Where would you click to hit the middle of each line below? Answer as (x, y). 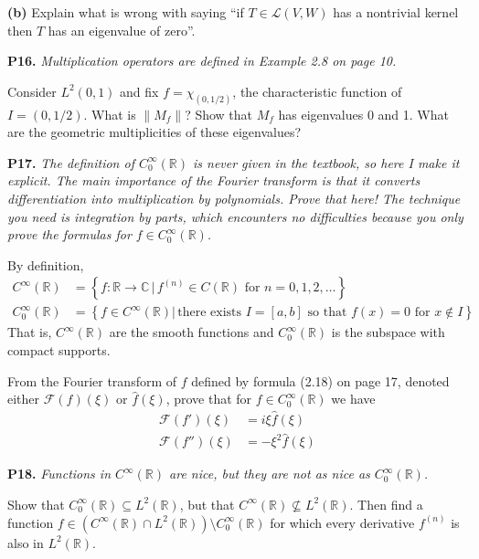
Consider (32, 91)
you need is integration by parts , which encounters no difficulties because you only (235, 216)
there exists (210, 313)
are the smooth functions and (192, 332)
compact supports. (59, 350)
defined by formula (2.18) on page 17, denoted (320, 380)
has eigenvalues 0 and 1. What (363, 114)
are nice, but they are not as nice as (270, 474)
